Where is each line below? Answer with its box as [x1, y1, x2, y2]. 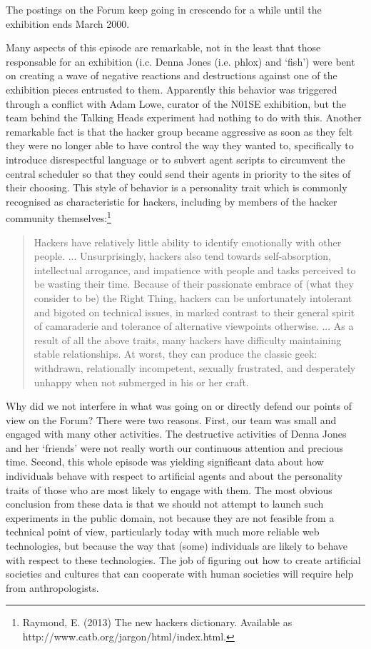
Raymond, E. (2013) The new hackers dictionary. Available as [22, 615, 293, 630]
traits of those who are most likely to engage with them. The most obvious [6, 482, 332, 497]
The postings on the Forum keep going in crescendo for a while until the [6, 2, 322, 16]
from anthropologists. [6, 580, 99, 595]
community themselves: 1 [6, 208, 111, 225]
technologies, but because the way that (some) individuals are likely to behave [6, 538, 348, 553]
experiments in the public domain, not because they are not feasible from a [6, 510, 335, 525]
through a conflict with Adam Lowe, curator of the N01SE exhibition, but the [6, 96, 346, 111]
